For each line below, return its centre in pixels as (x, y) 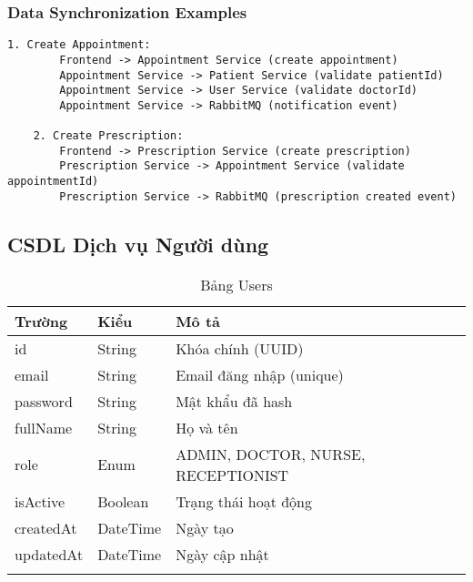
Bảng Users (236, 284)
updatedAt (49, 554)
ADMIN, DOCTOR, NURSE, (271, 454)
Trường (41, 321)
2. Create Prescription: (108, 136)
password (44, 401)
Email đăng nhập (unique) (260, 374)
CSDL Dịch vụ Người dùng (138, 244)
